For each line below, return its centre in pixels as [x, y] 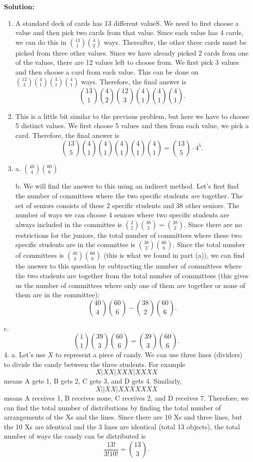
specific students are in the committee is [75, 244]
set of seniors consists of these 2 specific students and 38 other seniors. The [127, 205]
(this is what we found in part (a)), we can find [174, 255]
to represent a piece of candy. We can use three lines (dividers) [149, 355]
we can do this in [41, 42]
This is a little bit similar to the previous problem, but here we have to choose [132, 116]
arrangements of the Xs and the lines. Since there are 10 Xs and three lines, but [123, 417]
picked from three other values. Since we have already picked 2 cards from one [132, 52]
